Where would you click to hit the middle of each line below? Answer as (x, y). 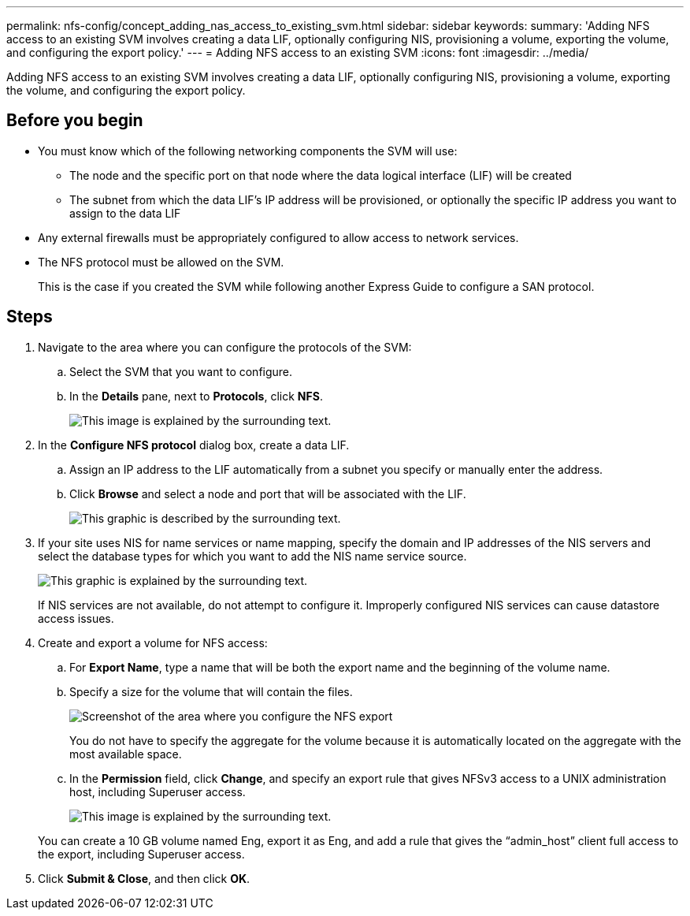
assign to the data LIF (125, 213)
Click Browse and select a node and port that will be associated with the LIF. (268, 493)
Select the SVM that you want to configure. (181, 371)
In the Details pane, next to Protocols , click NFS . (196, 396)
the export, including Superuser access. (141, 854)
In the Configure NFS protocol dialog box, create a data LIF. (194, 445)
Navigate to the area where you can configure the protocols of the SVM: (225, 347)
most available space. (126, 754)
